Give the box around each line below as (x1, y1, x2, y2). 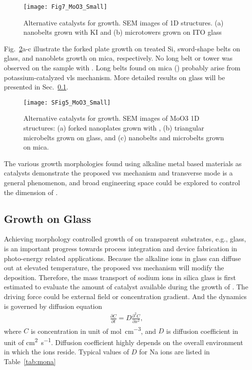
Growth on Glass (4, 211, 91, 226)
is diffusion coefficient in (166, 326, 238, 336)
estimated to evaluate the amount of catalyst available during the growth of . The (4, 282, 249, 292)
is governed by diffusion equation (4, 301, 102, 311)
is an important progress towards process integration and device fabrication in (4, 243, 237, 254)
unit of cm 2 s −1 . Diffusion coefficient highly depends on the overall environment (4, 335, 243, 347)
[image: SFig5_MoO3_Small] (23, 99, 111, 106)
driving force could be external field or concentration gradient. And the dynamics (4, 291, 247, 301)
